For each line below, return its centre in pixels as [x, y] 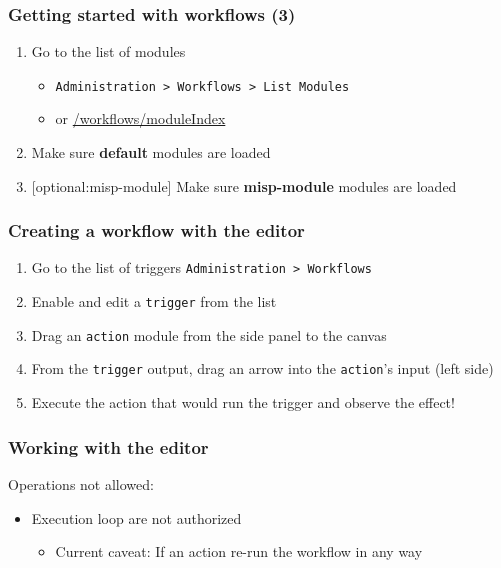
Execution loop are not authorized [136, 517]
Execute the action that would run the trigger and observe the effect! [243, 402]
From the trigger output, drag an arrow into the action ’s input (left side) [262, 368]
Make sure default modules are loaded [151, 152]
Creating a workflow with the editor [156, 230]
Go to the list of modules [108, 51]
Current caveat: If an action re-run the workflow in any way [239, 551]
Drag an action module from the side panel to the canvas [209, 334]
